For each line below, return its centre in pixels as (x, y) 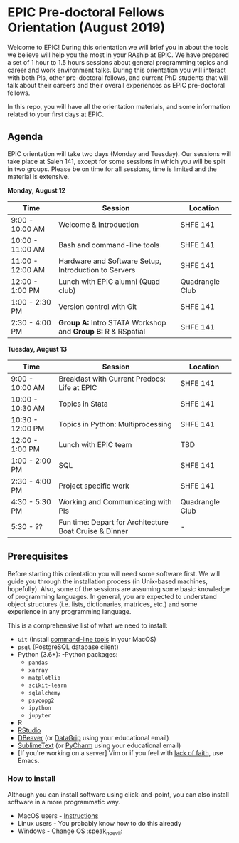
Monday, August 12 (37, 190)
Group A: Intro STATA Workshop (112, 322)
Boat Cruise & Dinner (94, 531)
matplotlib (44, 678)
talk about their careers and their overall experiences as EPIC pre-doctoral (116, 85)
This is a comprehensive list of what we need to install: (88, 625)
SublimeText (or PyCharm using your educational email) (99, 745)
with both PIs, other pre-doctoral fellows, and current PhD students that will (118, 77)
